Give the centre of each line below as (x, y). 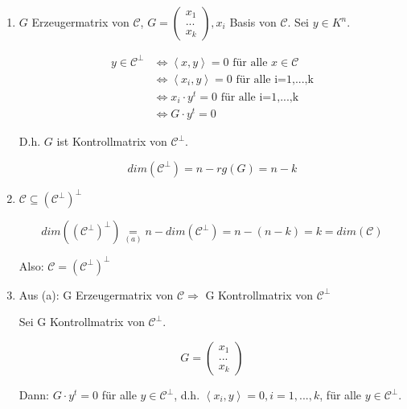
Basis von (253, 22)
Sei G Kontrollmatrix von (82, 322)
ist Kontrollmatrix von (112, 141)
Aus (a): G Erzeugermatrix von (96, 294)
